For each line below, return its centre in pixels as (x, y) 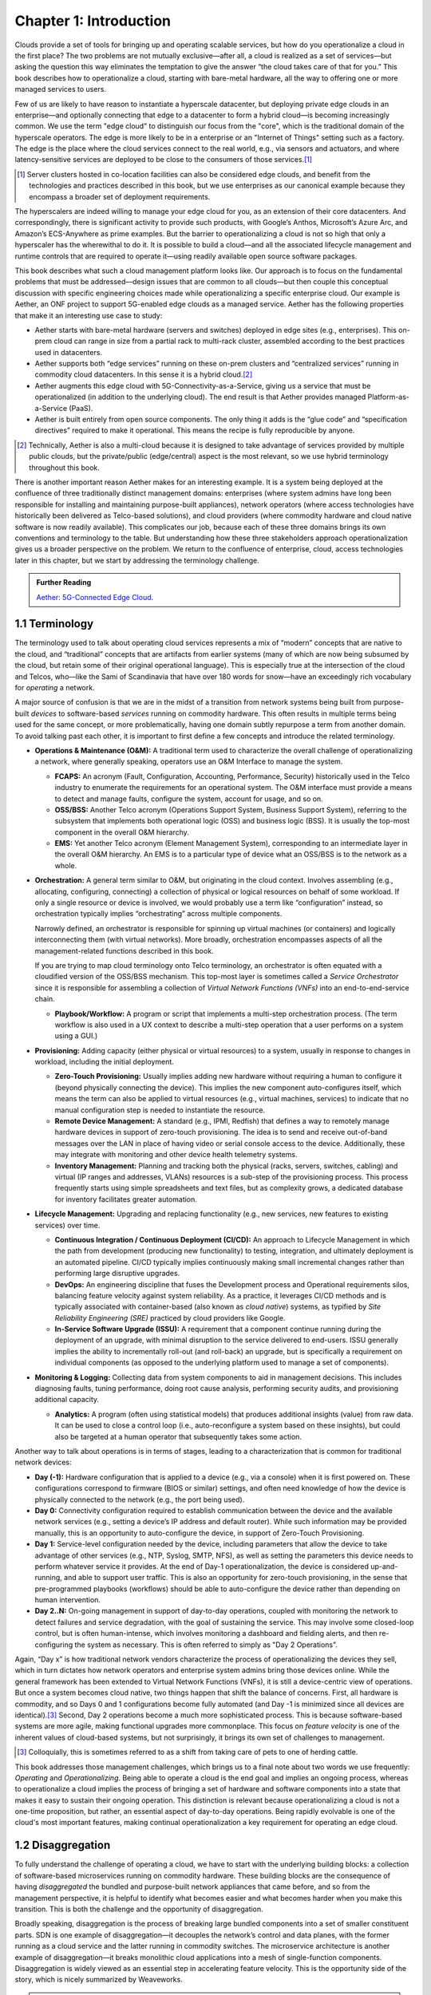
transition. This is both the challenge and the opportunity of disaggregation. (139, 1909)
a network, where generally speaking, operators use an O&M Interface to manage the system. (189, 761)
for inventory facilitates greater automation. (126, 1199)
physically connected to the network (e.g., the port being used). (140, 1499)
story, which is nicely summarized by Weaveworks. (99, 1980)
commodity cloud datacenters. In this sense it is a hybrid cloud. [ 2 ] (144, 374)
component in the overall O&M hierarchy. (122, 832)
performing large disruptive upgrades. (117, 1274)
